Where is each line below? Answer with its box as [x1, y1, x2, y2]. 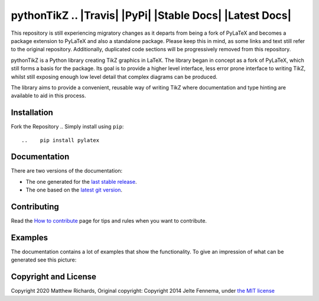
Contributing [11, 202, 59, 212]
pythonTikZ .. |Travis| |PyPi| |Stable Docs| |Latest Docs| [11, 9, 292, 22]
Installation [11, 108, 53, 118]
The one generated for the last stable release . [25, 178, 137, 185]
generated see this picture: [11, 256, 77, 263]
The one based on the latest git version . [25, 186, 123, 194]
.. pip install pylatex [21, 137, 100, 144]
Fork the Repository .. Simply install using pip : [11, 123, 124, 130]
